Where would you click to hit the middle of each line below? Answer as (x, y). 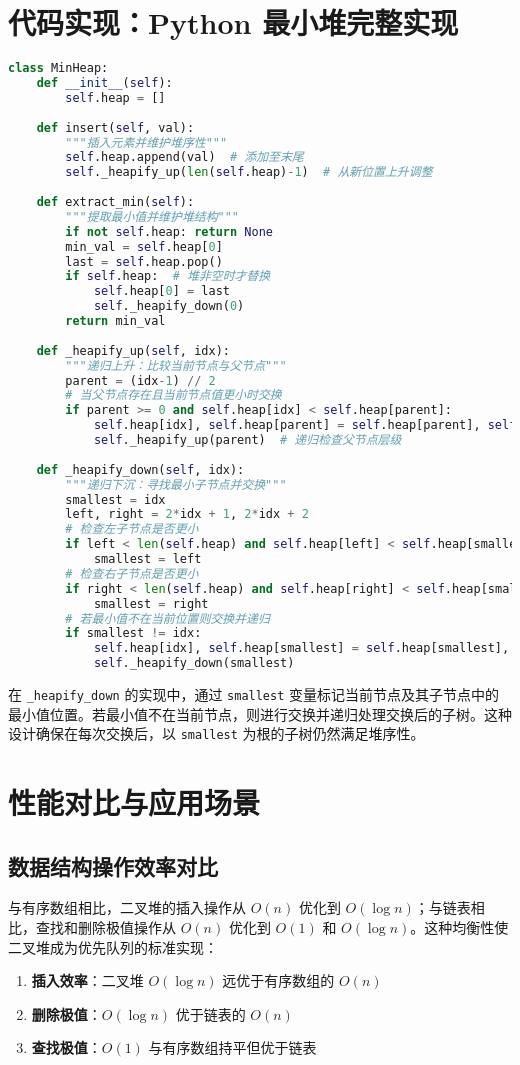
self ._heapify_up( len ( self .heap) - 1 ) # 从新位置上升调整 (249, 172)
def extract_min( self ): (115, 202)
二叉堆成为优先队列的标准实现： (113, 946)
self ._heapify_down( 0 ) (169, 306)
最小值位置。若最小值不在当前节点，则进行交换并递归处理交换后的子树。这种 (260, 713)
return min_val (115, 321)
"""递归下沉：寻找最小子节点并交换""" (176, 484)
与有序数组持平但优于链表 (232, 1047)
